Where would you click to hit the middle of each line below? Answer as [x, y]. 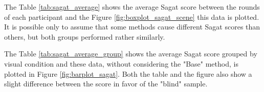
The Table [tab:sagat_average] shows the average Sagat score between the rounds [132, 7]
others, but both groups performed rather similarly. [85, 36]
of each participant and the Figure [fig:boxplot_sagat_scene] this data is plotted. [132, 17]
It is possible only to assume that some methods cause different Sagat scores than [132, 27]
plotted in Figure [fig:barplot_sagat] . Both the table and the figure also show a [128, 73]
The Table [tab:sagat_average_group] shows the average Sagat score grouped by [131, 54]
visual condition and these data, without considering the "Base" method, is [121, 63]
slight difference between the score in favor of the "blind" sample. [106, 84]
